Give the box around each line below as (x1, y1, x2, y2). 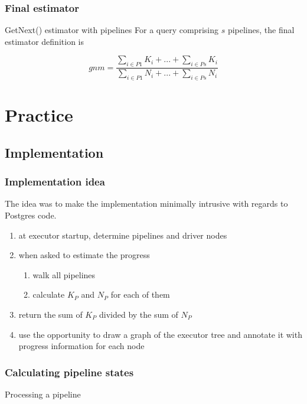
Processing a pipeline (5, 387, 81, 400)
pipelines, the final (227, 24, 295, 36)
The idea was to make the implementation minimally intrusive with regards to (5, 197, 288, 210)
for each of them (110, 288, 170, 301)
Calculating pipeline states (5, 364, 134, 379)
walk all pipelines (32, 268, 96, 281)
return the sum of (18, 308, 83, 320)
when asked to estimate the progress (18, 249, 150, 261)
